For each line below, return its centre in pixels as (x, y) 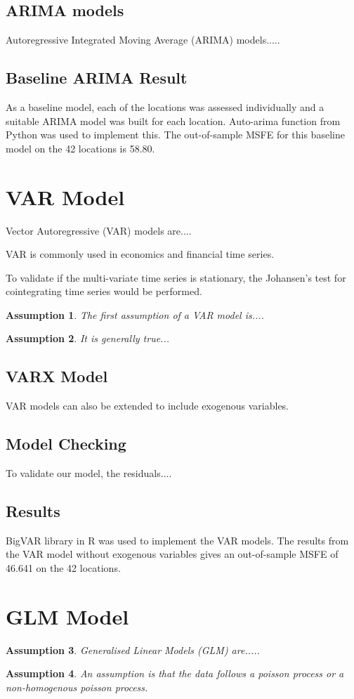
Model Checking (66, 444)
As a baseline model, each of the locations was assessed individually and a (165, 107)
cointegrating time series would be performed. (104, 291)
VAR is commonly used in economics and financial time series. (140, 254)
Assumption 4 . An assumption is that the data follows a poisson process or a (175, 673)
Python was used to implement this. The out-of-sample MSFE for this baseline (175, 135)
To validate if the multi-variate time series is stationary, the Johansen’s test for (176, 277)
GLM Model (67, 616)
